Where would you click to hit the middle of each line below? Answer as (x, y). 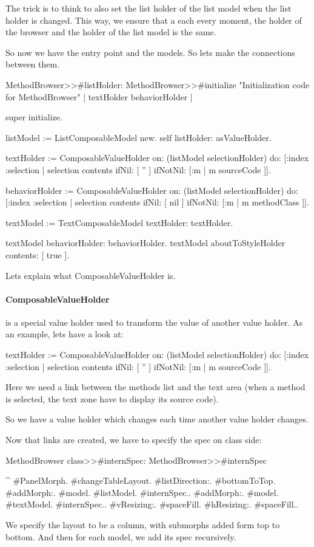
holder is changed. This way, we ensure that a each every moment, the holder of (154, 20)
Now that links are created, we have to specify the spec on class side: (134, 440)
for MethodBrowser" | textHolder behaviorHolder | (99, 96)
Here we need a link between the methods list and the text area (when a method (155, 387)
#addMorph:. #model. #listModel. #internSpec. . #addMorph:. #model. (142, 492)
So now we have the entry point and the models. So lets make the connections (150, 52)
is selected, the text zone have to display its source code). (112, 398)
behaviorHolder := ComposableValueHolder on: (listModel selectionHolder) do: (152, 190)
